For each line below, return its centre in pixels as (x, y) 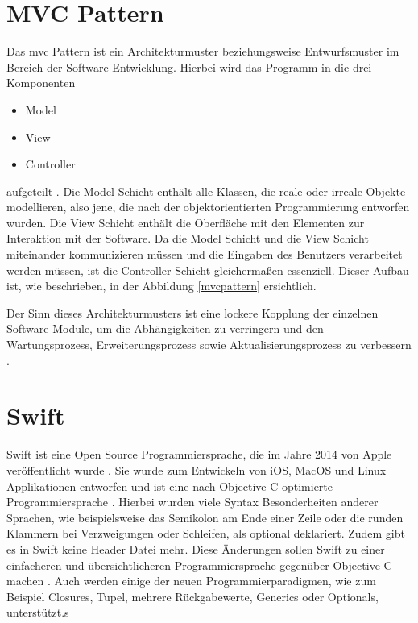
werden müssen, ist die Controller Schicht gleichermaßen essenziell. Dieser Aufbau (208, 270)
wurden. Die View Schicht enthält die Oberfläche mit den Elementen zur (186, 222)
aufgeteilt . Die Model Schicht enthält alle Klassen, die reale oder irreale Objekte (206, 191)
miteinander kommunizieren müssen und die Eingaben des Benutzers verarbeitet (205, 254)
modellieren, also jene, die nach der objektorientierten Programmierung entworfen (208, 207)
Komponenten (41, 83)
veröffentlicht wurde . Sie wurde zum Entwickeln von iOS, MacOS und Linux (197, 469)
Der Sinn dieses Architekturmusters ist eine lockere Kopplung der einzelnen (192, 312)
